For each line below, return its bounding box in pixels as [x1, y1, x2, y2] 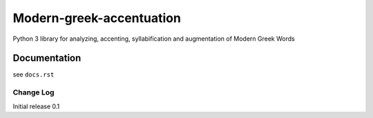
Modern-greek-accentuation [12, 10, 181, 26]
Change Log [12, 88, 55, 97]
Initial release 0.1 [12, 102, 60, 110]
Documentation [12, 52, 82, 64]
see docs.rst [12, 70, 55, 79]
